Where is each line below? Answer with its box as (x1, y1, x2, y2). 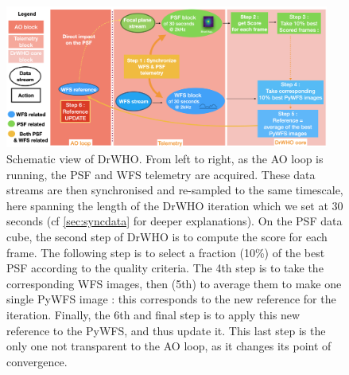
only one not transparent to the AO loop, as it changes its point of (6, 338, 332, 354)
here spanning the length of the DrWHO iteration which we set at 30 (6, 197, 343, 213)
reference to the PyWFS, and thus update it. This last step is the (6, 322, 326, 338)
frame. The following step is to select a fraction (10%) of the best (6, 244, 325, 260)
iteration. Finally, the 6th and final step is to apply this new (6, 306, 301, 322)
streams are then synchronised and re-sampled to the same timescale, (6, 182, 343, 198)
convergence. (6, 353, 68, 369)
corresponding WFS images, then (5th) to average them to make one (6, 275, 342, 291)
